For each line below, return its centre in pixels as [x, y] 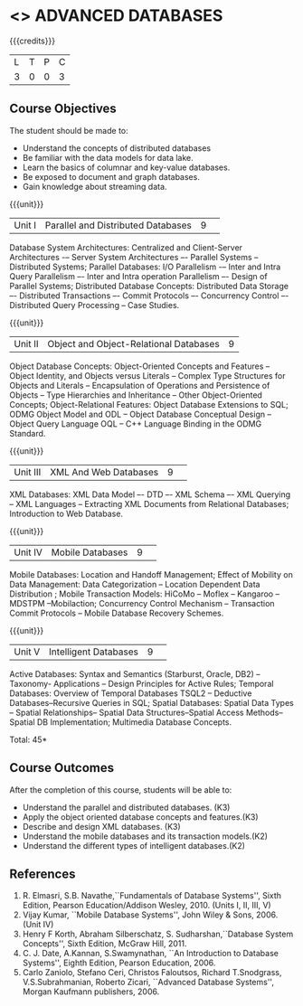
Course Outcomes [62, 768]
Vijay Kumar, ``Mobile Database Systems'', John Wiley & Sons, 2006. [150, 915]
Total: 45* [28, 739]
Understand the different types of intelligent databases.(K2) [134, 845]
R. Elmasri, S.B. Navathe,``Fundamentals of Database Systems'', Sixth [152, 896]
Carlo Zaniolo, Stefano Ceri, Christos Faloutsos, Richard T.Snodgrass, [152, 973]
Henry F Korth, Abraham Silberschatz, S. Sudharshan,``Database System [158, 934]
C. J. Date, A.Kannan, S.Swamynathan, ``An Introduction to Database [150, 954]
